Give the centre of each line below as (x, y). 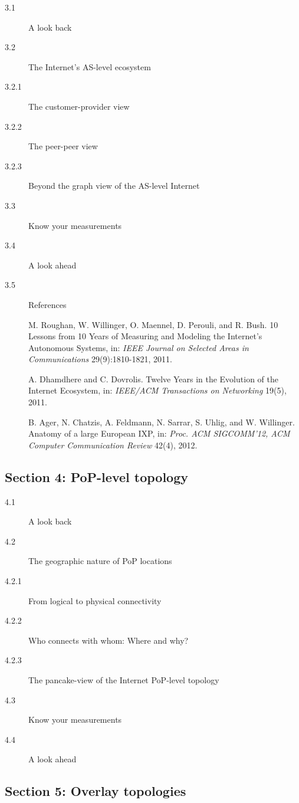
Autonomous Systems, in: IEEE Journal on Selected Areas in (139, 347)
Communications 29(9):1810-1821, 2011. (100, 359)
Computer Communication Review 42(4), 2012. (113, 445)
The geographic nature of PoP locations (100, 561)
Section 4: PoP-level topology (96, 476)
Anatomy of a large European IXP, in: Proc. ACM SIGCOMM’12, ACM (159, 433)
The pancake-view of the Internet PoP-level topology (124, 679)
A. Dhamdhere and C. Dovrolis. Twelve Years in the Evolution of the (153, 378)
